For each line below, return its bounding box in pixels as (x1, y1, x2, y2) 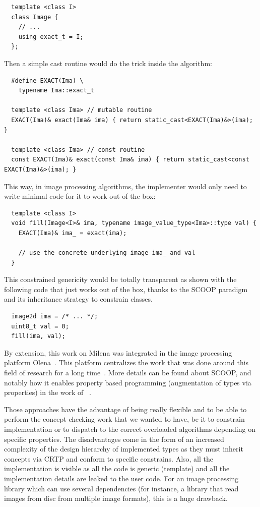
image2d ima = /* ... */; (11, 313, 98, 320)
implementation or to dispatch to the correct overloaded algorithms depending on (4, 423, 255, 434)
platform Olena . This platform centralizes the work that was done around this (4, 357, 249, 368)
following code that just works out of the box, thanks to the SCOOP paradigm (4, 284, 248, 294)
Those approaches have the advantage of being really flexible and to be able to (4, 404, 247, 414)
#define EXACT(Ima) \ (11, 77, 84, 84)
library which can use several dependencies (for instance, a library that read (4, 483, 239, 493)
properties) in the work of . (4, 387, 91, 398)
